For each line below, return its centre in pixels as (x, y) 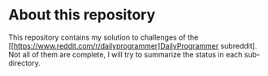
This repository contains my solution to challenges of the (104, 37)
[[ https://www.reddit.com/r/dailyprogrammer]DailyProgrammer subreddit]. (133, 45)
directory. (24, 63)
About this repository (82, 15)
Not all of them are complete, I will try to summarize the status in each (125, 54)
